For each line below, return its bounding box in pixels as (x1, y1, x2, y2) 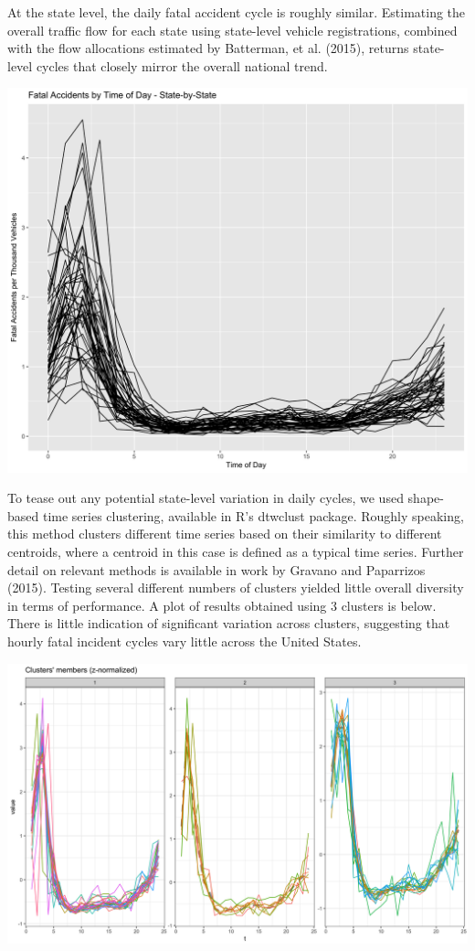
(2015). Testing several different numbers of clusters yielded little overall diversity (7, 578, 464, 597)
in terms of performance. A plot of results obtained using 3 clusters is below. (7, 595, 437, 614)
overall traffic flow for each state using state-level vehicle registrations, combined (7, 20, 458, 39)
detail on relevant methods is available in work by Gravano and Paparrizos (7, 560, 426, 579)
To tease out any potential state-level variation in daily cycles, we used (7, 488, 404, 508)
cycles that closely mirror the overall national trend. (36, 56, 328, 75)
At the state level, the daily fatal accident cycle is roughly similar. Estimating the (7, 3, 466, 21)
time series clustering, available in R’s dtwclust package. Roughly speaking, (42, 506, 464, 525)
